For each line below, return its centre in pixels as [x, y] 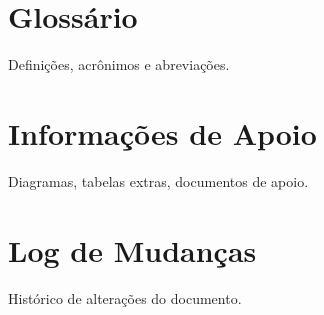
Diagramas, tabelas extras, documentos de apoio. [158, 180]
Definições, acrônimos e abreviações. [119, 64]
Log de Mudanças [132, 249]
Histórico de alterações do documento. [125, 297]
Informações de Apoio [162, 132]
